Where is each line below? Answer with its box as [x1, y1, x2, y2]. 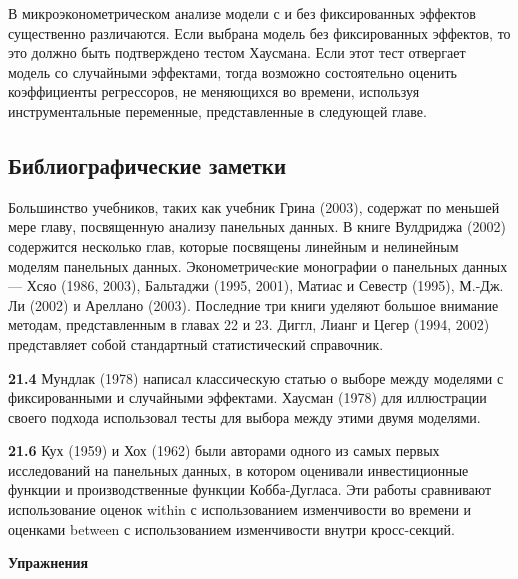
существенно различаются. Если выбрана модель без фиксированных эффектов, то [8, 22, 511, 43]
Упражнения [8, 552, 89, 573]
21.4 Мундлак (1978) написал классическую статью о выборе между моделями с [8, 367, 504, 388]
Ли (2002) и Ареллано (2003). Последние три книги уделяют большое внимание [8, 294, 499, 315]
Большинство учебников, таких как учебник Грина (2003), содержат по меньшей [8, 196, 500, 217]
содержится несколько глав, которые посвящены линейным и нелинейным [8, 235, 459, 256]
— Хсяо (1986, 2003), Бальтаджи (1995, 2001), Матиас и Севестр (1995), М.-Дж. [8, 275, 504, 296]
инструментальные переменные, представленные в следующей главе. [8, 100, 427, 121]
